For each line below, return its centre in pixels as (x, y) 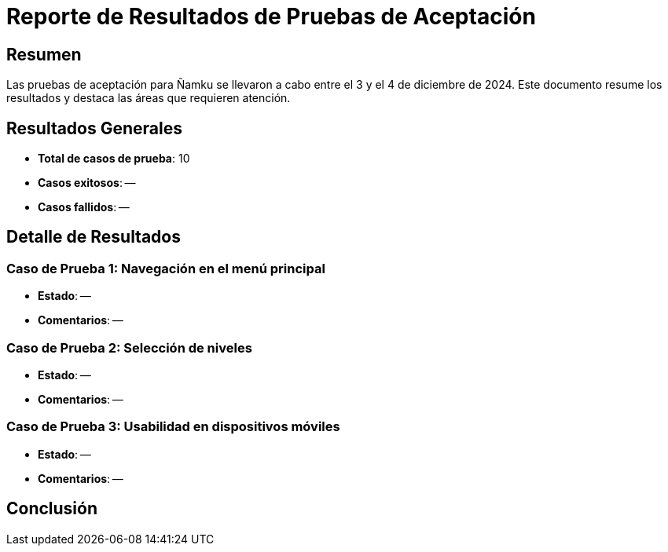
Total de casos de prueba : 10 (114, 159)
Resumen (44, 54)
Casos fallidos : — (84, 207)
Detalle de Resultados (94, 237)
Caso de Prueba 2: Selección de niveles (129, 347)
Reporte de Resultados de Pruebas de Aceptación (271, 16)
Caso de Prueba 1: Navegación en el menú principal (166, 268)
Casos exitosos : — (87, 183)
